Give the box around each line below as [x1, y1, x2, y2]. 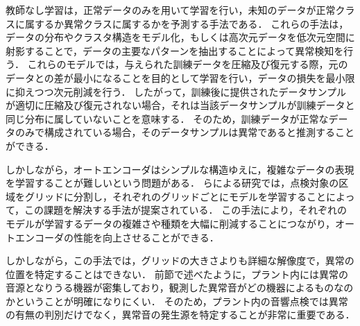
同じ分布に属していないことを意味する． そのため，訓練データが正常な [6, 111, 329, 126]
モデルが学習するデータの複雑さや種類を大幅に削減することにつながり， [6, 216, 336, 230]
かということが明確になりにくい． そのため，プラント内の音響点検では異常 [6, 293, 348, 308]
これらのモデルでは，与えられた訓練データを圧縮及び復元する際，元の [27, 57, 348, 71]
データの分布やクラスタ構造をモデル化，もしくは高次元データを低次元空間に [6, 30, 355, 44]
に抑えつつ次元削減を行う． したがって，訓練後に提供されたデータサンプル [6, 84, 347, 98]
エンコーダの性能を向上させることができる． [15, 230, 219, 244]
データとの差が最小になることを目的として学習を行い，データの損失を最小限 [6, 70, 355, 85]
